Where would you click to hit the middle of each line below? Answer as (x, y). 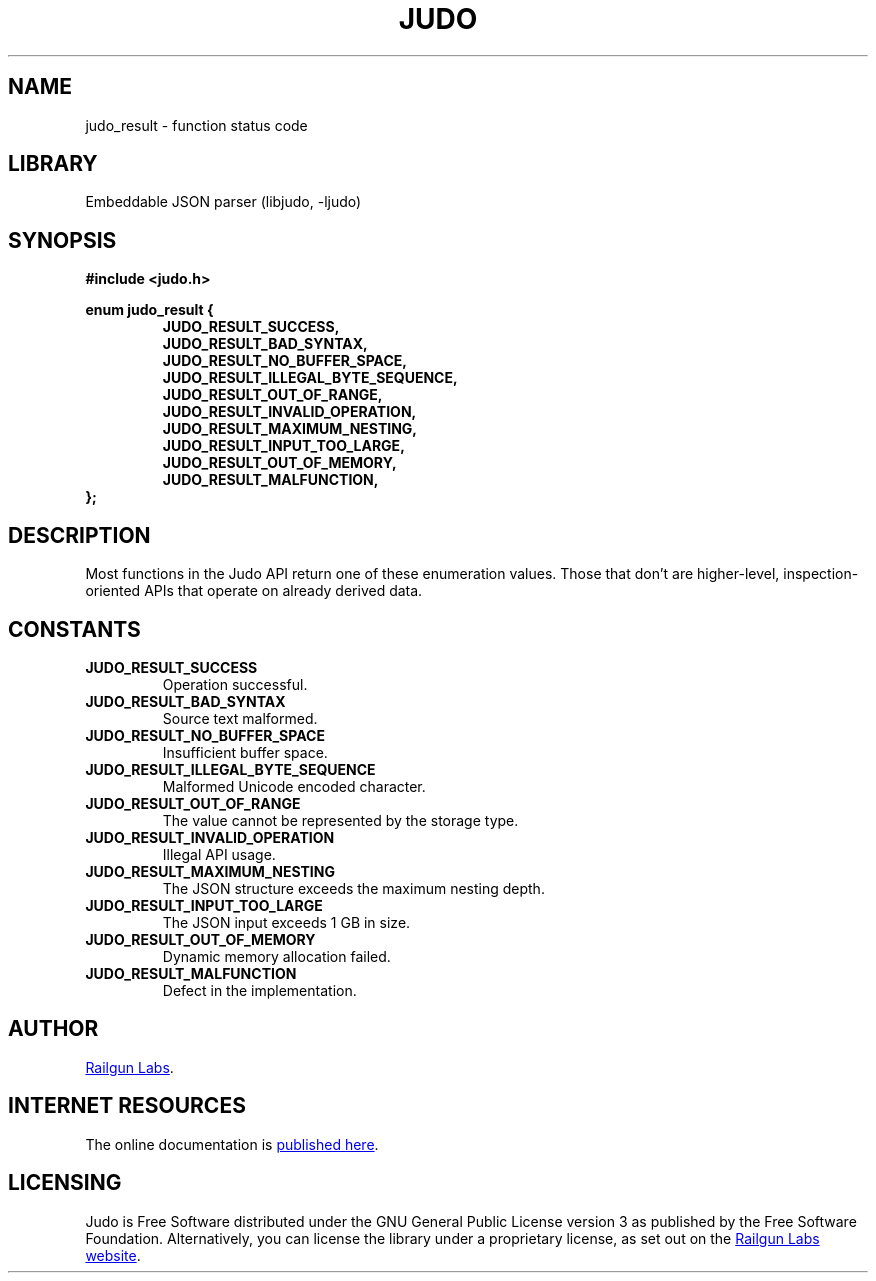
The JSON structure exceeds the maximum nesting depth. (353, 888)
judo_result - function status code (196, 125)
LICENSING (65, 1183)
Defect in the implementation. (259, 990)
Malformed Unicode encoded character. (294, 786)
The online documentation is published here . (232, 1144)
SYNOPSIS (62, 240)
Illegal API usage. (219, 854)
